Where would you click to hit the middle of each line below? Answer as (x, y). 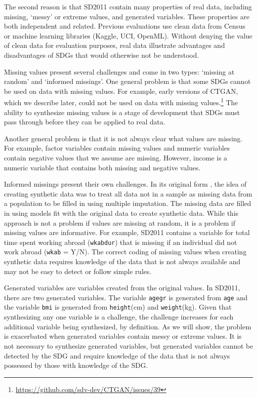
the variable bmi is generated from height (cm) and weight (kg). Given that (118, 307)
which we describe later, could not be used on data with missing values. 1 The (121, 101)
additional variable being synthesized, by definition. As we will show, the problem (128, 326)
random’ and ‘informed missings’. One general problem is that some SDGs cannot (128, 81)
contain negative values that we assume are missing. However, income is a (116, 157)
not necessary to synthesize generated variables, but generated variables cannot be (128, 345)
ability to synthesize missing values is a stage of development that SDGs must (122, 112)
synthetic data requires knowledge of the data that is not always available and (122, 261)
